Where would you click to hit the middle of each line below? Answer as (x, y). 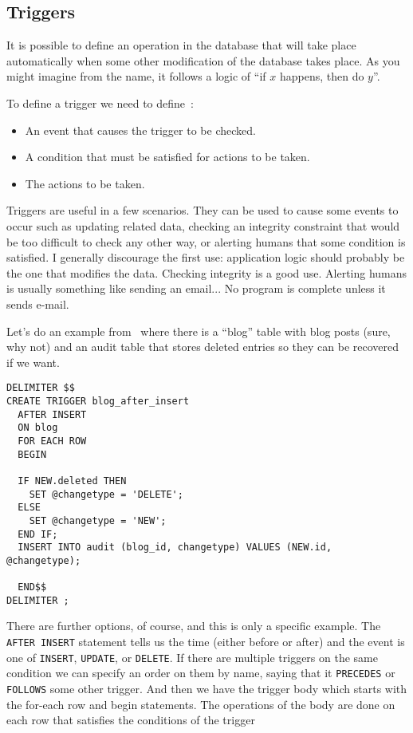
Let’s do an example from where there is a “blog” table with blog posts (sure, (199, 331)
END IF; (38, 534)
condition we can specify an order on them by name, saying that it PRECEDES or (201, 673)
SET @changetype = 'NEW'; (98, 520)
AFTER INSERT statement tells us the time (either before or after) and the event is (206, 642)
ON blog (38, 428)
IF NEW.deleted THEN (72, 481)
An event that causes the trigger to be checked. (140, 130)
